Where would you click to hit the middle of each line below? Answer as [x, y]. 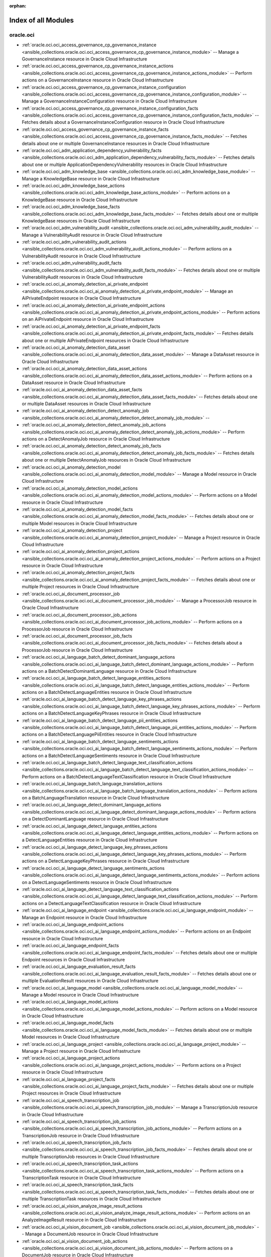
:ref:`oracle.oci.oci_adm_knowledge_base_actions [73, 186]
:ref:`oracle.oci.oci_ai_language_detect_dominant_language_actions [92, 805]
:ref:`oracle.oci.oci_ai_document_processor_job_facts [77, 636]
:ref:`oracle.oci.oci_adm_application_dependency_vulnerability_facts [92, 150]
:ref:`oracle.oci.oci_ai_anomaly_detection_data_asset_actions [85, 369]
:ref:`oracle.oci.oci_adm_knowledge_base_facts [71, 207]
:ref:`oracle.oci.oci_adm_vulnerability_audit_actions [74, 242]
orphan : [18, 6]
